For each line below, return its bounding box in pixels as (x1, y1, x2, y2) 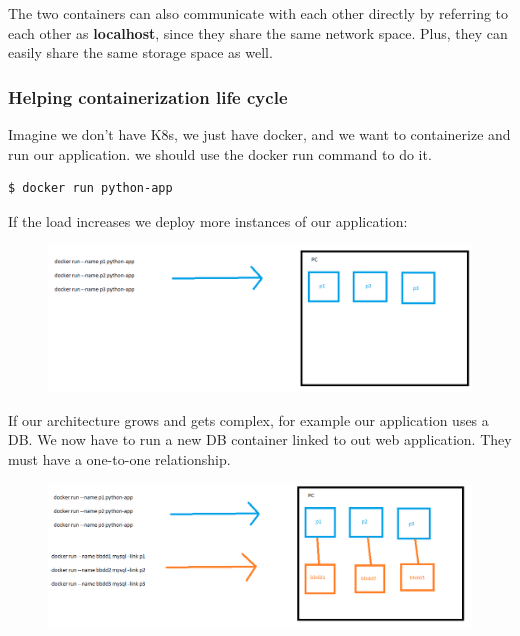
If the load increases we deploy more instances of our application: (8, 210, 408, 231)
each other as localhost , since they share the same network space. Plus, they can (8, 22, 508, 43)
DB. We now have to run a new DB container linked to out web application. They (8, 429, 512, 450)
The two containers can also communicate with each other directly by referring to (8, 3, 509, 23)
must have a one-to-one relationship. (8, 448, 231, 469)
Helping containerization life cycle (8, 84, 288, 109)
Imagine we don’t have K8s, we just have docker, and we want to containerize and (8, 124, 511, 144)
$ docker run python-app (8, 181, 173, 196)
